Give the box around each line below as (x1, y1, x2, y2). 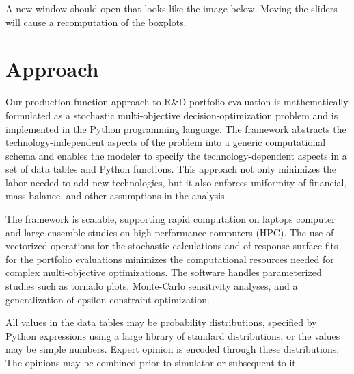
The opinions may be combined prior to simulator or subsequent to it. (5, 356, 299, 369)
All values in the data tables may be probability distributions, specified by (5, 315, 317, 329)
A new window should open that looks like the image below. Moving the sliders (5, 1, 338, 15)
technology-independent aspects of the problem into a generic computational (5, 135, 326, 149)
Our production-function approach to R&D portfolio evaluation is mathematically (5, 95, 349, 109)
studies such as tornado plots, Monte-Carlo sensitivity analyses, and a (5, 279, 298, 293)
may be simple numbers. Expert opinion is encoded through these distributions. (5, 342, 340, 356)
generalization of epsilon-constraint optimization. (5, 292, 210, 306)
